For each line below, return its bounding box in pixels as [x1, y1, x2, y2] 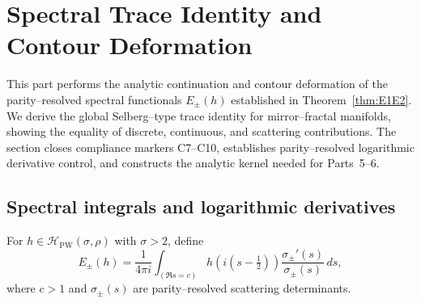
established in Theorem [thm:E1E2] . [231, 90, 412, 107]
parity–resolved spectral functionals [6, 90, 182, 107]
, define [167, 232, 204, 249]
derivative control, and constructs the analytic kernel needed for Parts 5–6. [6, 154, 380, 171]
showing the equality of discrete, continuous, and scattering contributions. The [6, 123, 397, 140]
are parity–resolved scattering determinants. [133, 280, 351, 297]
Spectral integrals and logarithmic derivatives [6, 194, 396, 219]
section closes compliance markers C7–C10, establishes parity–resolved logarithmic [6, 138, 415, 155]
